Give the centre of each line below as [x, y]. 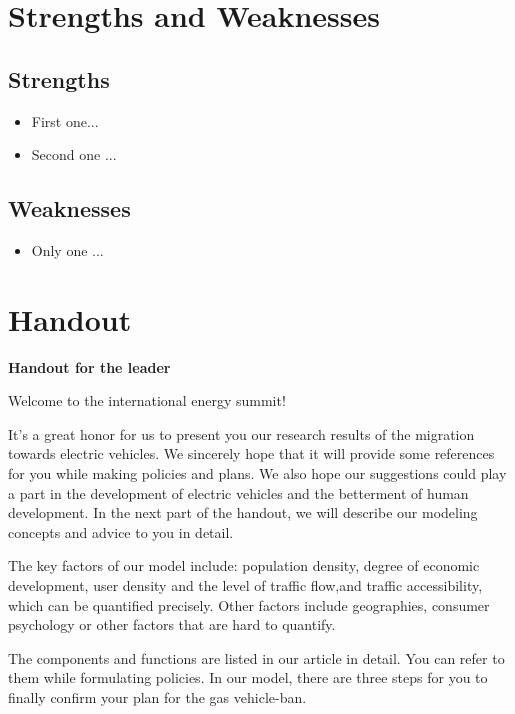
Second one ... [74, 154]
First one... [65, 120]
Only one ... [67, 249]
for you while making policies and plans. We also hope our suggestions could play [257, 473]
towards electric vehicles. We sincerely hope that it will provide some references [251, 453]
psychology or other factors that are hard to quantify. [172, 624]
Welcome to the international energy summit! [147, 400]
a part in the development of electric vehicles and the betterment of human [238, 492]
